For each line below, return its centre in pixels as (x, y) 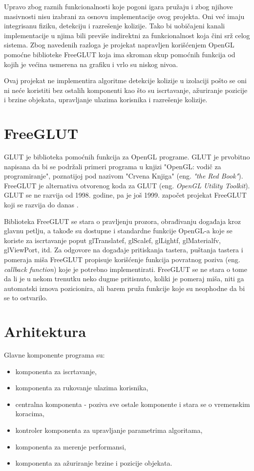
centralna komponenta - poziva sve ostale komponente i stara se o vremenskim (133, 404)
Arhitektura (45, 331)
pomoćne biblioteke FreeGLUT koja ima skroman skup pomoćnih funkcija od (120, 54)
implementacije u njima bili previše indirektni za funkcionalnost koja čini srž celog (127, 35)
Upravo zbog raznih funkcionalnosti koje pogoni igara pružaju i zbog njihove (118, 6)
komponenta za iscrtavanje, (56, 371)
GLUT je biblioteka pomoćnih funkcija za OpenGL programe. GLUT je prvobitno (127, 157)
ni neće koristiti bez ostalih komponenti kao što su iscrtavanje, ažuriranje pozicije (126, 90)
